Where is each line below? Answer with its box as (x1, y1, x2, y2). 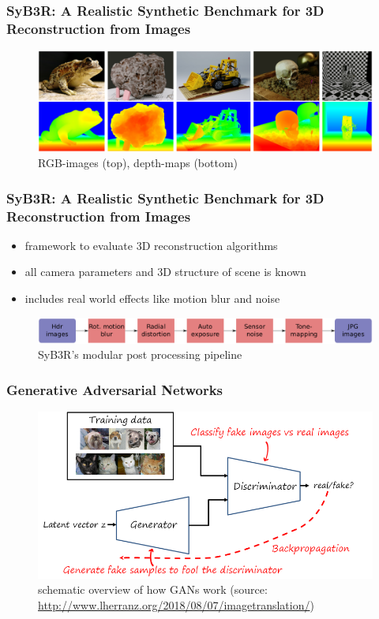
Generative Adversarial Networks (6, 379, 223, 399)
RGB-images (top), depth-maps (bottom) (38, 155, 238, 171)
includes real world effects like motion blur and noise (24, 290, 280, 307)
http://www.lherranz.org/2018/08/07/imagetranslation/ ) (38, 596, 314, 613)
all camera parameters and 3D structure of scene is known (24, 263, 306, 280)
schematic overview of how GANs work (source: (38, 581, 268, 598)
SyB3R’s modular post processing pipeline (38, 346, 242, 363)
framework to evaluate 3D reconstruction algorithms (24, 237, 278, 253)
